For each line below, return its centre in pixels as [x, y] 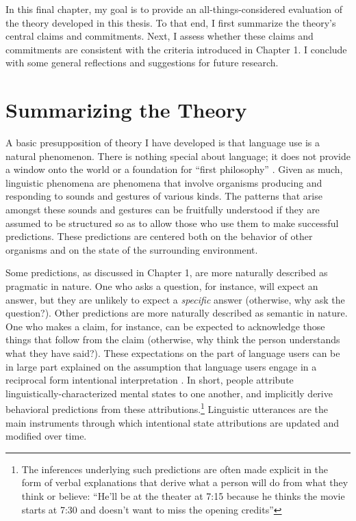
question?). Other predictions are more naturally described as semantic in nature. [177, 313]
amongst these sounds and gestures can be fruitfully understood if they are [163, 210]
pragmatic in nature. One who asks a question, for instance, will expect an [162, 286]
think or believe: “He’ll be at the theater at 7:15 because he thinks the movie [183, 496]
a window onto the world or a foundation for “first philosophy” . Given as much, [174, 169]
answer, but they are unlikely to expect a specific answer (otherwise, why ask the [175, 299]
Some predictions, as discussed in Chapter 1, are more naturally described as [167, 272]
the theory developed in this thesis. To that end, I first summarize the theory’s [171, 22]
